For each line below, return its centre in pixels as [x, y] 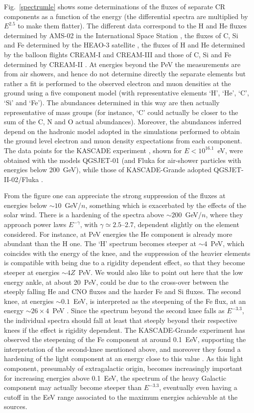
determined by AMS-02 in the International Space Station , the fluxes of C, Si [121, 35]
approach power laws [35, 224]
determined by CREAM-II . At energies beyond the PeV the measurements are [122, 64]
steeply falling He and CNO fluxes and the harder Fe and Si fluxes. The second [123, 291]
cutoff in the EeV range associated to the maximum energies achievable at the [121, 397]
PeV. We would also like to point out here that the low [161, 272]
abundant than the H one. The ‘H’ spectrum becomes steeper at [100, 243]
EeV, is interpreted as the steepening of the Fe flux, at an [160, 301]
